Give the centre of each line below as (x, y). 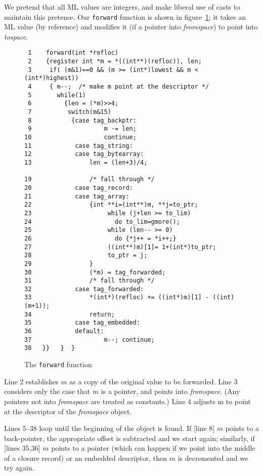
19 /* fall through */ (90, 180)
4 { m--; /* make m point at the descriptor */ (119, 87)
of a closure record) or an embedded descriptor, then (85, 458)
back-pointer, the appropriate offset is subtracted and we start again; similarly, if (129, 438)
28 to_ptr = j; (86, 255)
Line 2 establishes (31, 381)
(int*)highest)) (52, 78)
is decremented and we (213, 458)
